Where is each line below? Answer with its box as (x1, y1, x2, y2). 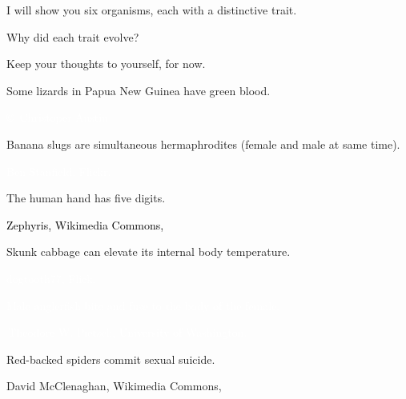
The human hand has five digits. (6, 190, 166, 206)
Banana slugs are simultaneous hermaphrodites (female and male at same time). (6, 135, 400, 152)
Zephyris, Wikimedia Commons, (6, 216, 164, 233)
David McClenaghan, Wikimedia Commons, (6, 377, 222, 394)
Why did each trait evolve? (6, 28, 139, 45)
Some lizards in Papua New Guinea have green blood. (6, 82, 271, 98)
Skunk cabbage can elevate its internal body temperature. (6, 243, 291, 260)
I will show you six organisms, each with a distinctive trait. (6, 2, 297, 18)
